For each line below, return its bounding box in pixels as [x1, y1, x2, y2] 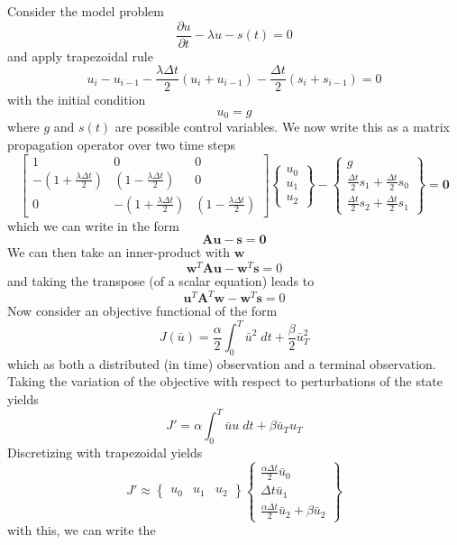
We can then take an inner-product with [7, 243, 231, 262]
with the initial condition [7, 90, 146, 109]
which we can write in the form [7, 216, 180, 235]
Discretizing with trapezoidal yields [7, 442, 203, 461]
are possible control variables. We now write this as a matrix [114, 117, 451, 136]
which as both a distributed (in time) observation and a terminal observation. [7, 354, 436, 373]
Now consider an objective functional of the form [7, 301, 278, 319]
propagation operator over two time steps [7, 134, 236, 153]
